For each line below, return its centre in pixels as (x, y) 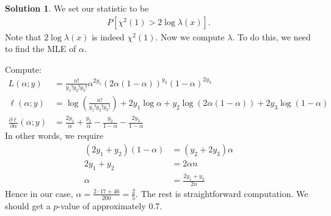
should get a (28, 206)
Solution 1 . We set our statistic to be (77, 8)
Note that (23, 36)
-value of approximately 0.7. (110, 206)
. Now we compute (190, 36)
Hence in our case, (39, 193)
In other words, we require (54, 136)
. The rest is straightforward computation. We (222, 193)
